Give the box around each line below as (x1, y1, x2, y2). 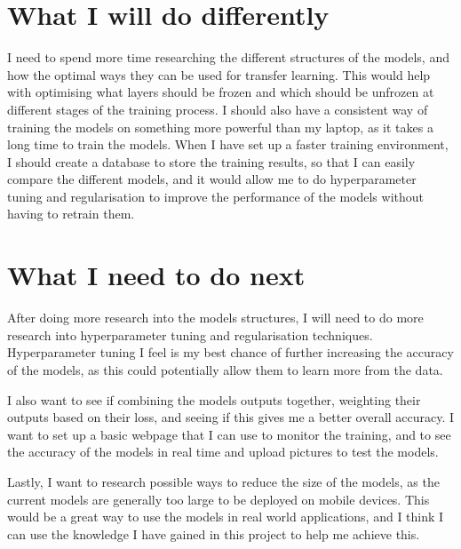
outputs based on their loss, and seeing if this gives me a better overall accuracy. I (7, 408, 455, 426)
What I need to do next (7, 257, 306, 293)
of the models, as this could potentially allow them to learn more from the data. (7, 360, 443, 378)
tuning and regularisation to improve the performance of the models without (7, 187, 424, 205)
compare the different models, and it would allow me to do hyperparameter (7, 170, 417, 188)
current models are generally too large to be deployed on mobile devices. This (7, 489, 430, 508)
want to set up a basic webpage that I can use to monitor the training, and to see (7, 425, 451, 443)
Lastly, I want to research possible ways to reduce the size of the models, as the (7, 472, 440, 490)
